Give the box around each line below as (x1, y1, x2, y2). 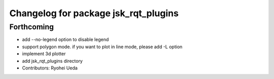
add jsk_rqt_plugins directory (22, 58, 83, 64)
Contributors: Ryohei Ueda (22, 65, 78, 71)
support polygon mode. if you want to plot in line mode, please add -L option (22, 44, 183, 50)
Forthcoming (9, 22, 54, 31)
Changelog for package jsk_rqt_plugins (9, 8, 179, 19)
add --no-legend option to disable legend (22, 36, 109, 43)
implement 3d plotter (22, 51, 66, 57)
